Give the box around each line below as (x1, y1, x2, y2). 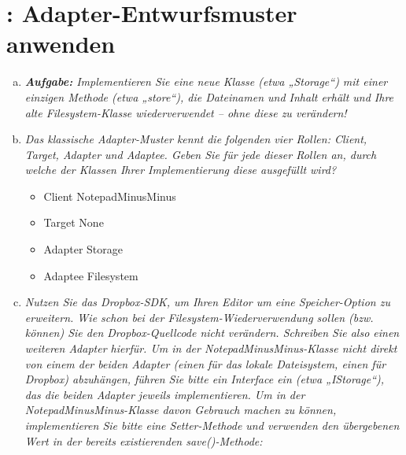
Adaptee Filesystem (43, 267, 138, 283)
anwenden (6, 28, 116, 60)
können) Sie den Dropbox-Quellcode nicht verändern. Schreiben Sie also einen (24, 324, 400, 341)
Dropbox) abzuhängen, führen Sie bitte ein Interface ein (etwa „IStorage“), (24, 371, 385, 387)
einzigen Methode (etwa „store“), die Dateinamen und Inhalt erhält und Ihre (24, 88, 394, 105)
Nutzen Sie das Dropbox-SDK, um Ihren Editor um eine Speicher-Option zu (24, 294, 390, 310)
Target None (43, 214, 104, 231)
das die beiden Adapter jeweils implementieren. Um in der (24, 386, 305, 402)
